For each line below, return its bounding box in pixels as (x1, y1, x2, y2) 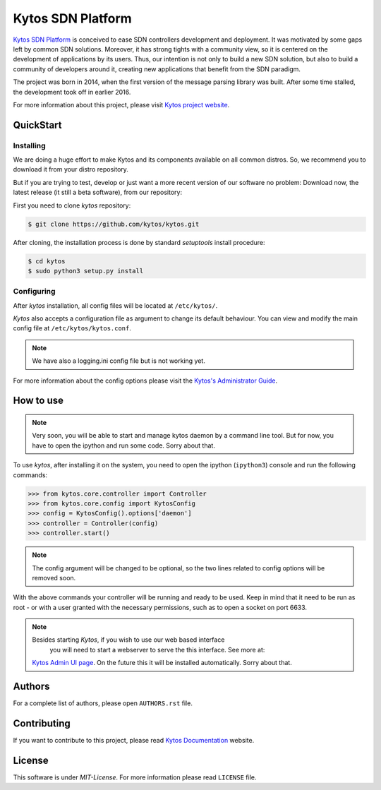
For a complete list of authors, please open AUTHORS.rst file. (13, 699, 193, 707)
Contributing (13, 717, 71, 729)
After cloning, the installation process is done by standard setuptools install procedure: (13, 238, 265, 246)
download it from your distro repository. (13, 165, 128, 174)
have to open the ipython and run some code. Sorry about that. (32, 441, 215, 450)
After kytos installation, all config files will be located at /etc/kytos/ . (13, 301, 218, 310)
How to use (13, 395, 64, 407)
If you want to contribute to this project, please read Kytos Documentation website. (13, 736, 255, 745)
